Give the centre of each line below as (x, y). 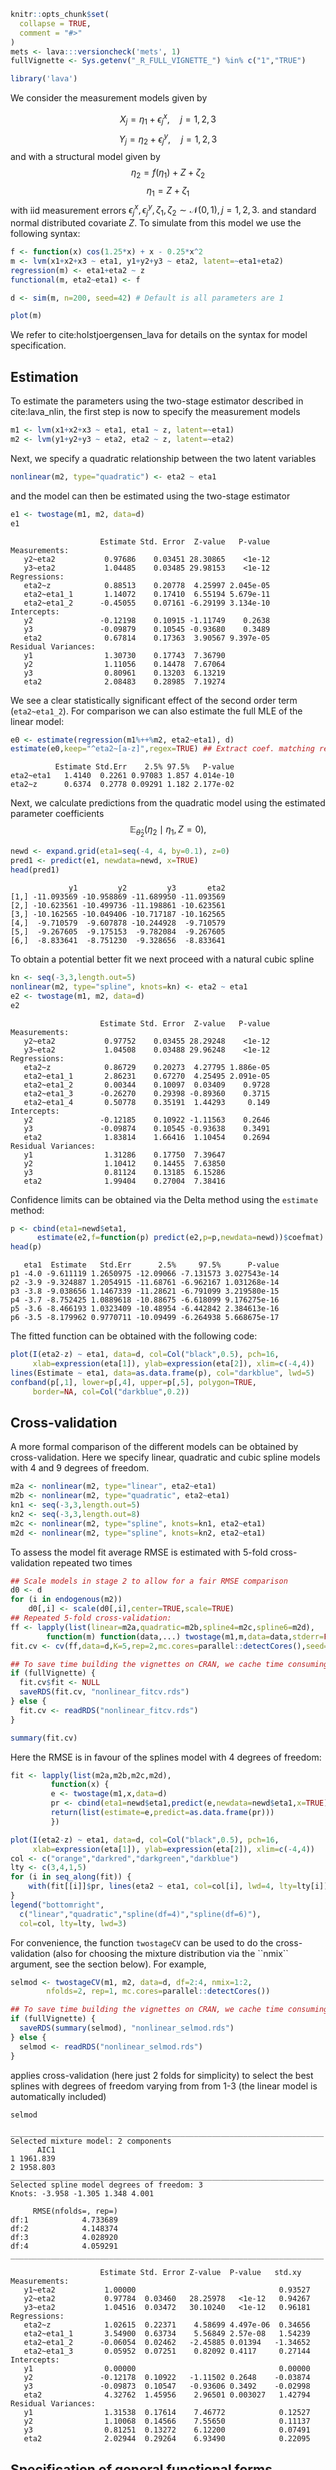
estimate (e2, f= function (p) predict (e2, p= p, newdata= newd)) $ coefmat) (180, 1238)
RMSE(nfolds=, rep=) (75, 2211)
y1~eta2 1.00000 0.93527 (167, 2290)
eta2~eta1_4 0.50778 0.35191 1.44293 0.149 (147, 1102)
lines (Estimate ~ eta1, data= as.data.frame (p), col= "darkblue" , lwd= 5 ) (162, 1373)
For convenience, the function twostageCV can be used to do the (142, 1942)
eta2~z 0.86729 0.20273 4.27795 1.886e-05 (147, 1067)
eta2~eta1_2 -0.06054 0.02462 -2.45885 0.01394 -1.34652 (167, 2343)
